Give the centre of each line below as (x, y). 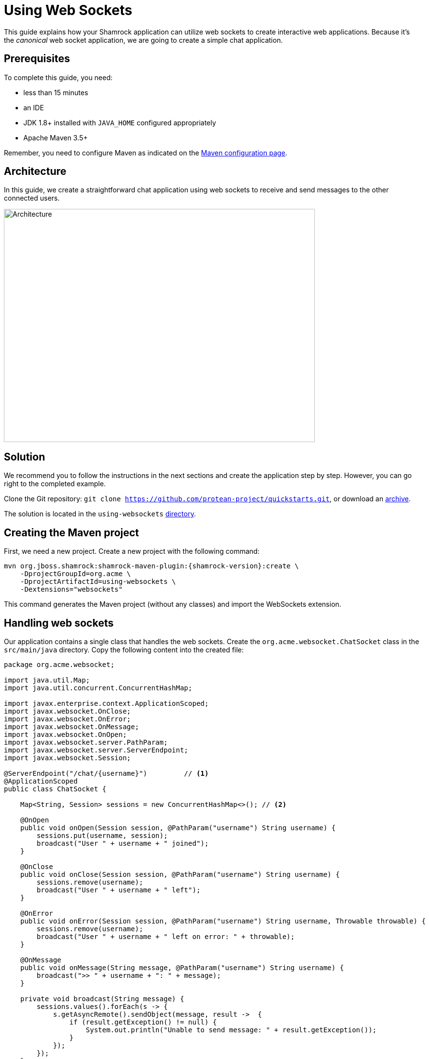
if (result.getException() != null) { (143, 1022)
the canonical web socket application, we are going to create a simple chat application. (143, 40)
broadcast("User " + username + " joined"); (123, 843)
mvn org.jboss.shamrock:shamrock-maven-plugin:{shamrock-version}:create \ (151, 566)
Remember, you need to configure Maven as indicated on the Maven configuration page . (146, 153)
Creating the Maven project (72, 532)
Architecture (35, 171)
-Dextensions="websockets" (71, 589)
